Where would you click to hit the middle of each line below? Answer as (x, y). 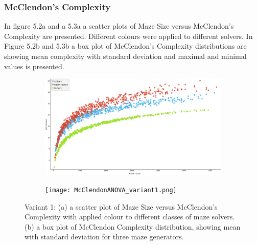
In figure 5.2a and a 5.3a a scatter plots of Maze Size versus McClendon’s (119, 26)
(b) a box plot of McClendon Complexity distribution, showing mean (133, 226)
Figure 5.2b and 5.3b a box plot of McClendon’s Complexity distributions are (125, 46)
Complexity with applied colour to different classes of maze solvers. (130, 217)
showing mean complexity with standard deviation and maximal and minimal (125, 56)
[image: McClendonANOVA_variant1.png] (111, 190)
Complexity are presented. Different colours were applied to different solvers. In (128, 36)
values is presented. (34, 66)
